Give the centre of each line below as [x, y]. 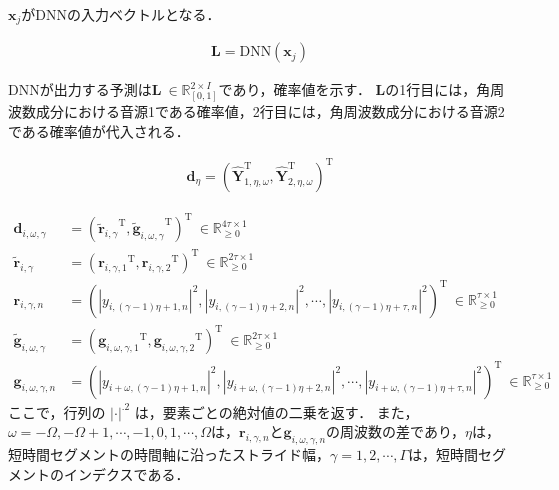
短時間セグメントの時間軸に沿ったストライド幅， [169, 453]
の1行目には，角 [438, 89]
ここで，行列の [57, 411]
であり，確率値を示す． [294, 89]
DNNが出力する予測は [80, 89]
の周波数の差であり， [395, 431]
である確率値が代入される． [99, 130]
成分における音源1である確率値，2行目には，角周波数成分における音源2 [270, 111]
